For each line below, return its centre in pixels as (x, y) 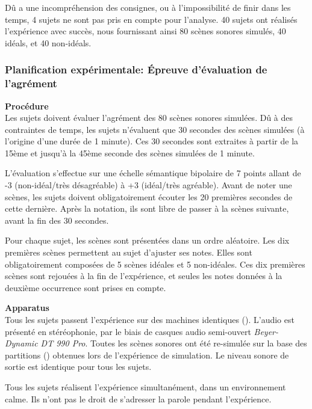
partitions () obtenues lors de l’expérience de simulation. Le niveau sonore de (147, 355)
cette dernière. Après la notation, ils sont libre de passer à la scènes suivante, (147, 208)
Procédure (27, 106)
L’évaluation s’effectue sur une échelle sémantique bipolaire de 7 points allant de (153, 173)
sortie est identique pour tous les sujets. (78, 367)
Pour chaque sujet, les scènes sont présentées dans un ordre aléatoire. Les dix (147, 240)
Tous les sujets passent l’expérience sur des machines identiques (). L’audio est (150, 320)
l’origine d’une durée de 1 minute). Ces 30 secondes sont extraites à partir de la (152, 141)
